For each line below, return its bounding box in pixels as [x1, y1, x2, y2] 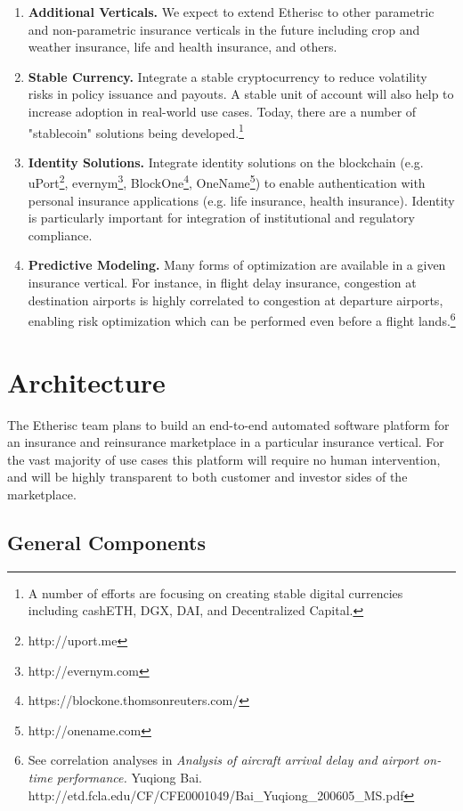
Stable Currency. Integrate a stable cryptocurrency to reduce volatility [28, 67, 427, 85]
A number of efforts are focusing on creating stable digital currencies [28, 583, 403, 602]
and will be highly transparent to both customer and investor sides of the [7, 467, 408, 486]
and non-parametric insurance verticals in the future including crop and [28, 20, 420, 38]
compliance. [28, 225, 93, 244]
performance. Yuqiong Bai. [56, 767, 202, 786]
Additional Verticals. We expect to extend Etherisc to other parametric [28, 3, 435, 20]
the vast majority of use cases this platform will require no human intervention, [7, 450, 441, 468]
